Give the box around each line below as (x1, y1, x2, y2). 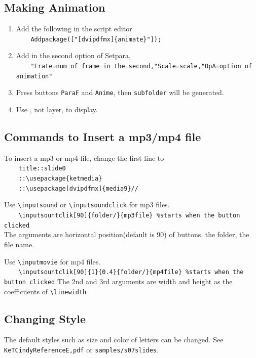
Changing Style (4, 310, 86, 326)
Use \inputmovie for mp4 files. (4, 256, 101, 266)
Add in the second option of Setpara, (16, 50, 131, 61)
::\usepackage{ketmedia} (18, 175, 102, 183)
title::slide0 (18, 165, 66, 172)
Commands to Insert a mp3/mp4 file (4, 129, 201, 145)
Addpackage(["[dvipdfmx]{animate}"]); (30, 35, 162, 43)
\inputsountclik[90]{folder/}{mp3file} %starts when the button (18, 212, 240, 219)
